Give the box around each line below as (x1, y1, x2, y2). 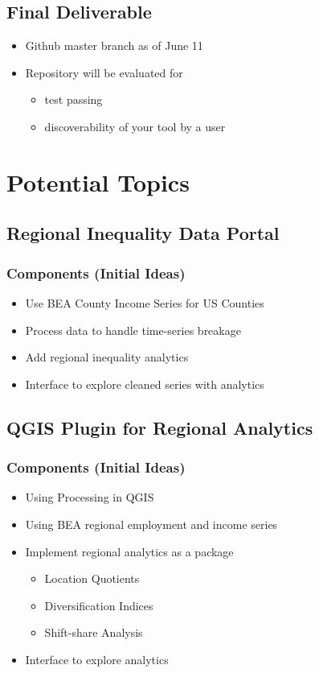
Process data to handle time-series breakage (25, 321, 241, 338)
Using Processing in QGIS (25, 489, 154, 506)
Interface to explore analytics (25, 650, 169, 667)
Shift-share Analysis (44, 624, 143, 641)
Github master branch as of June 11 (25, 37, 203, 54)
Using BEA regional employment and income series (25, 515, 278, 532)
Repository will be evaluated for (25, 64, 183, 81)
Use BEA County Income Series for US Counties (25, 294, 264, 311)
